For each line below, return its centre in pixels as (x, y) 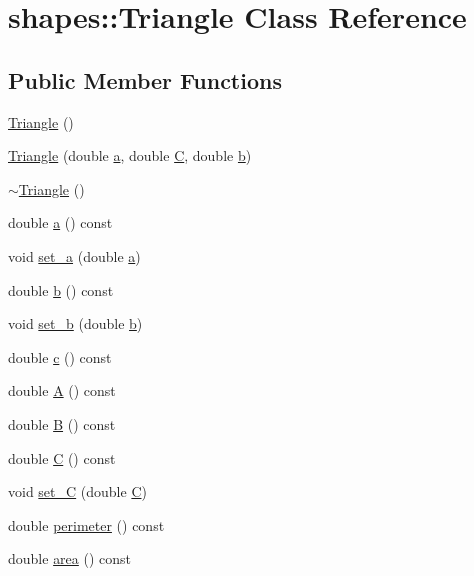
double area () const (70, 558)
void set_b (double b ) (75, 323)
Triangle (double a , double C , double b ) (130, 155)
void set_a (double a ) (74, 255)
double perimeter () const (86, 524)
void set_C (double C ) (77, 491)
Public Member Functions (145, 79)
